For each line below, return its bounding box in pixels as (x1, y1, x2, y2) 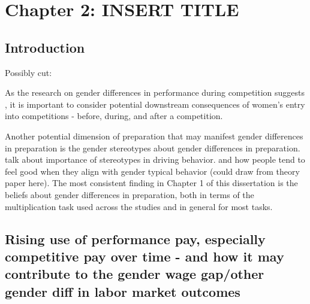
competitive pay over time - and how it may (5, 247, 284, 265)
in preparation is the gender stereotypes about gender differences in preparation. (5, 141, 300, 154)
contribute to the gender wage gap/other (5, 265, 264, 283)
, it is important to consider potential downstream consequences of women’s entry (5, 98, 305, 110)
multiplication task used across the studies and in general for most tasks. (5, 200, 273, 212)
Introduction (5, 38, 85, 56)
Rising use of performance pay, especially (5, 229, 266, 248)
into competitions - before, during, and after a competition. (5, 110, 223, 122)
